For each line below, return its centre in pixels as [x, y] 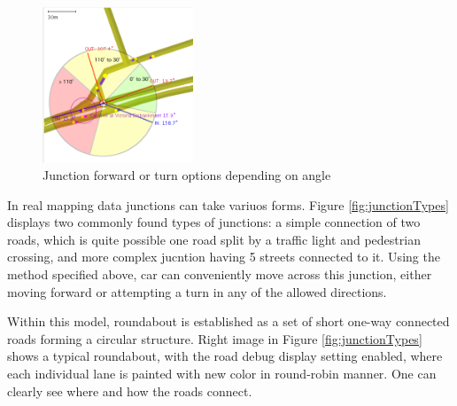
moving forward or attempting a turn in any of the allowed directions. [197, 291]
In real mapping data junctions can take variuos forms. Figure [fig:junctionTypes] [228, 204]
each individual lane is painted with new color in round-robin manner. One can [222, 374]
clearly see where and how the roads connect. [130, 390]
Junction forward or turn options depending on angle [187, 175]
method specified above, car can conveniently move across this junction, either [220, 274]
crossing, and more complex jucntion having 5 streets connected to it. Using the [224, 257]
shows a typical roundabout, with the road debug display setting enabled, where [225, 356]
